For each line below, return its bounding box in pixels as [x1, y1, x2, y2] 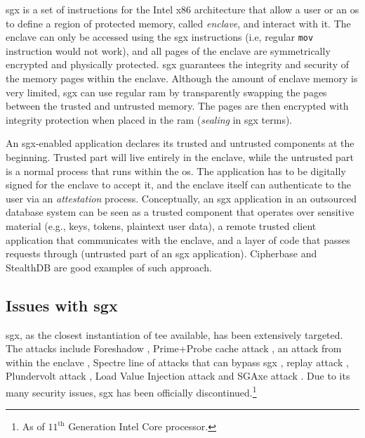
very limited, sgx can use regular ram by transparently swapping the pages [6, 84, 327, 99]
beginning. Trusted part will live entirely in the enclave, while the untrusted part [6, 150, 354, 164]
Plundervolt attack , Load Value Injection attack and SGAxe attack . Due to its [6, 368, 350, 383]
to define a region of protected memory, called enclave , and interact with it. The [6, 15, 351, 30]
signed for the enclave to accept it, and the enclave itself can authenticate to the [6, 177, 352, 192]
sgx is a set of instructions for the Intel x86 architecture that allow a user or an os [6, 2, 359, 16]
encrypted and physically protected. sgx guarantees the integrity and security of [6, 57, 349, 72]
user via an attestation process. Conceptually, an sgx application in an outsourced [6, 191, 357, 205]
